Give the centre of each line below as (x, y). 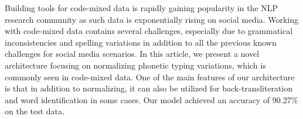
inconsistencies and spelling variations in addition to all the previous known (141, 42)
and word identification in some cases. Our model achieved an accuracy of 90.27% (151, 99)
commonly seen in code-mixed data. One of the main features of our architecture (150, 76)
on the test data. (35, 111)
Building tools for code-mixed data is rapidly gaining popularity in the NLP (142, 8)
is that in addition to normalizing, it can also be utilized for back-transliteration (149, 88)
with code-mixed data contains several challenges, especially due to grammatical (149, 31)
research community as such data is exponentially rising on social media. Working (152, 19)
